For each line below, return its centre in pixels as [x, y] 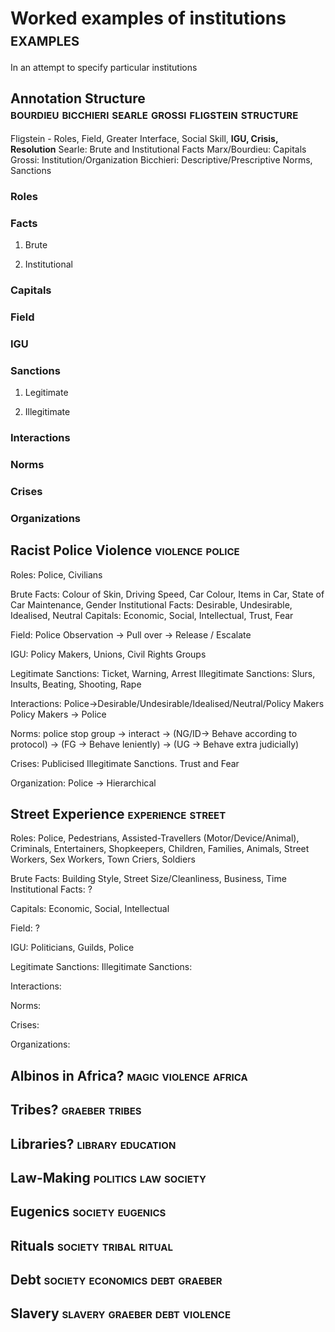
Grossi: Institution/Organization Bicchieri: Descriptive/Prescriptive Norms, [161, 159]
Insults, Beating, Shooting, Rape [76, 684]
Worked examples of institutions [148, 18]
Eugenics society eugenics [88, 1212]
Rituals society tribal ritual [91, 1245]
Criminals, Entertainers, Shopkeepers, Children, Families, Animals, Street [160, 849]
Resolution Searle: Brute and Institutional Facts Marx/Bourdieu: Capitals [158, 149]
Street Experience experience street [118, 813]
